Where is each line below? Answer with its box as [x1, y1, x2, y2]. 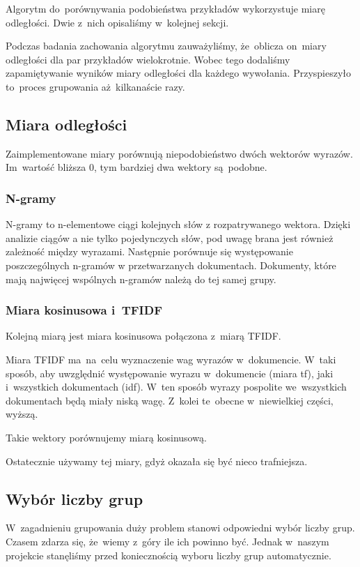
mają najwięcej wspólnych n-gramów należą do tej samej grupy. [6, 271, 276, 286]
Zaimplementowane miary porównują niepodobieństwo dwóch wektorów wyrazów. [6, 146, 353, 160]
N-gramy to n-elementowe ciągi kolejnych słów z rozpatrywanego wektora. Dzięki [6, 217, 351, 232]
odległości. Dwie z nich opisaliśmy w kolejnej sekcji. [6, 15, 229, 29]
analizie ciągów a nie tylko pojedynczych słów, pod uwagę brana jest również [6, 230, 334, 245]
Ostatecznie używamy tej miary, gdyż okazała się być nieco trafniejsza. [6, 453, 308, 468]
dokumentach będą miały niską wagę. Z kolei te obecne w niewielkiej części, [6, 393, 334, 407]
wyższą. [6, 407, 38, 421]
